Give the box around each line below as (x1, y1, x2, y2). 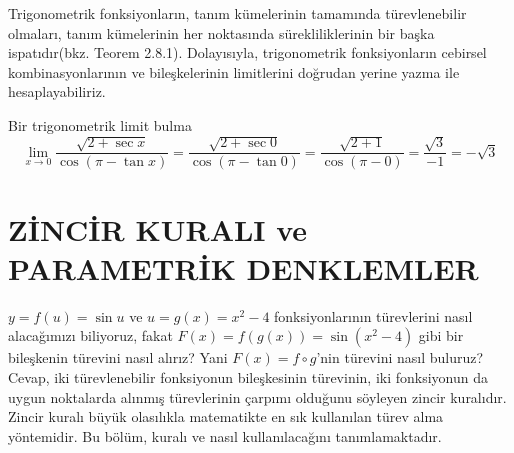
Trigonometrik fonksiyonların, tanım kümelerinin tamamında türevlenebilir (8, 3, 467, 23)
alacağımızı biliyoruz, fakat (8, 325, 173, 346)
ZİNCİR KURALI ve (8, 208, 308, 249)
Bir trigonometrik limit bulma (8, 114, 192, 135)
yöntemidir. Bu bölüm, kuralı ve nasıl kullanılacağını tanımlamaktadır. (8, 425, 442, 446)
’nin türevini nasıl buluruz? (316, 347, 484, 368)
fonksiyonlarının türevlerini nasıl (274, 305, 473, 326)
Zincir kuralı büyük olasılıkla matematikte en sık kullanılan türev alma (8, 406, 444, 427)
